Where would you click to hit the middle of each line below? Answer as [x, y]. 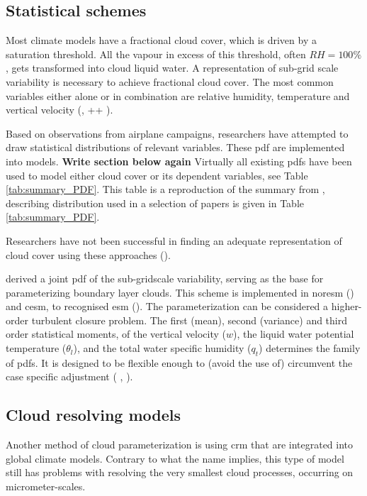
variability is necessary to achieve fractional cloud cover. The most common [170, 81]
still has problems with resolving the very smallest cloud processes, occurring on [180, 472]
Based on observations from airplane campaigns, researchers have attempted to [177, 133]
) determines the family [310, 348]
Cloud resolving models [94, 415]
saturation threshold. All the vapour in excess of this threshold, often [156, 54]
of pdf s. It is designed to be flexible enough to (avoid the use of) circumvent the [179, 362]
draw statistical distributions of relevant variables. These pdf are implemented [175, 147]
